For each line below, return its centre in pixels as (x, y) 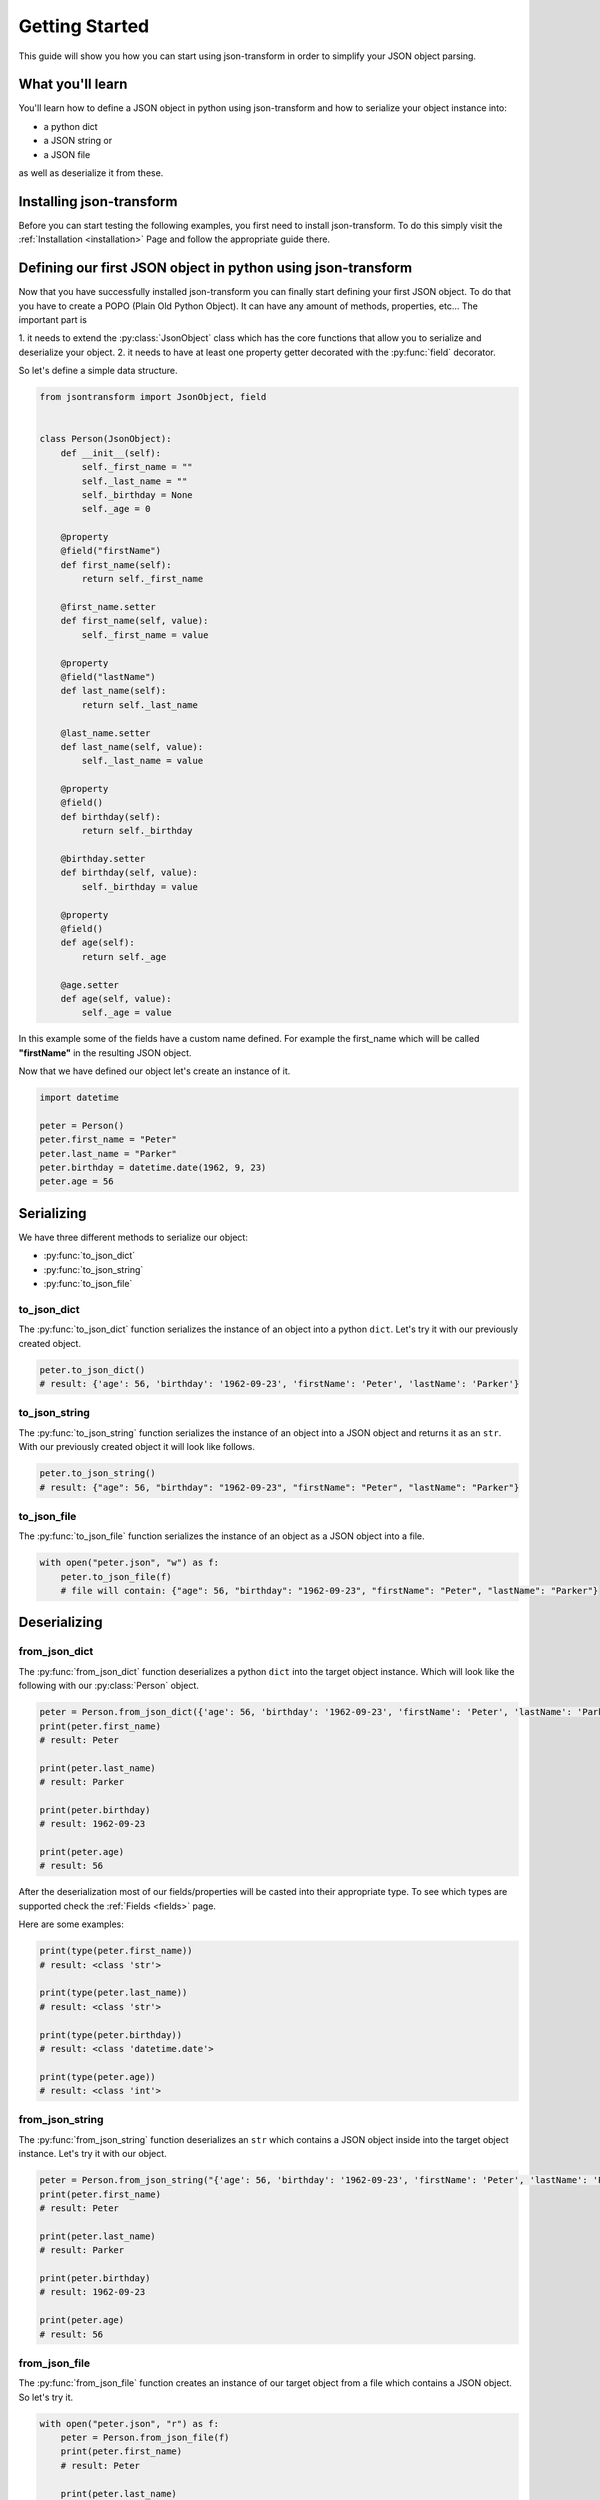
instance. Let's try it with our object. (92, 2154)
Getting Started (84, 26)
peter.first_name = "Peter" (108, 1139)
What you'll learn (73, 84)
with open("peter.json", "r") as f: (129, 2423)
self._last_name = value (142, 761)
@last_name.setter (105, 733)
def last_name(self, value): (132, 746)
